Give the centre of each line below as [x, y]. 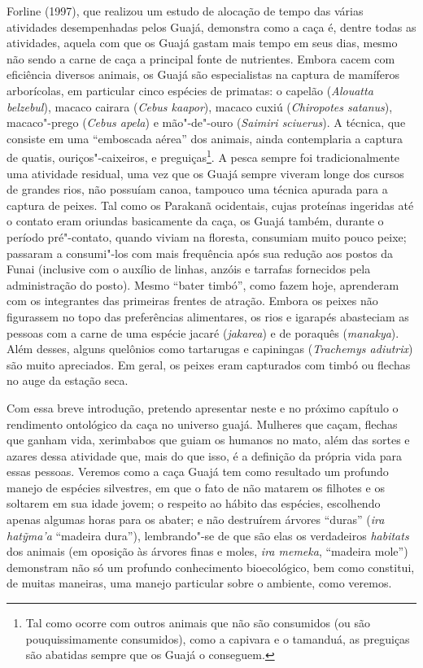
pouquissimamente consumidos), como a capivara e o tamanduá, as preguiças [218, 638]
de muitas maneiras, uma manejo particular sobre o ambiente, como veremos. [199, 583]
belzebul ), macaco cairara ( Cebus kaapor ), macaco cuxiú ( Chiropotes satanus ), [200, 106]
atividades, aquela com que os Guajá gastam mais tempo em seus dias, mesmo [202, 43]
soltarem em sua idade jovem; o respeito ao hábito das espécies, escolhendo [194, 503]
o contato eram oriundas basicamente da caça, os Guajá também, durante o [195, 221]
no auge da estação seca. [68, 380]
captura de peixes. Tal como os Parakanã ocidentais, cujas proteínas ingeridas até [210, 205]
